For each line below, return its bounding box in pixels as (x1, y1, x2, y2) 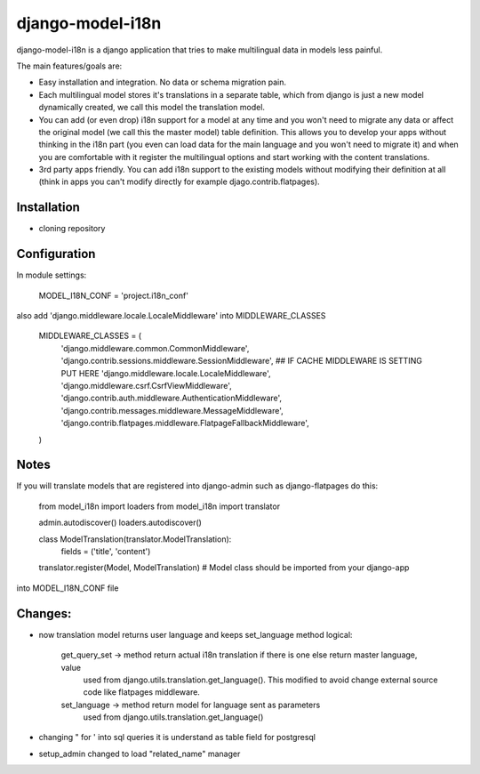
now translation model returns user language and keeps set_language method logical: (38, 629, 353, 640)
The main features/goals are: (16, 60, 123, 71)
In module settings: (16, 270, 87, 280)
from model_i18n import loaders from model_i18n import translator (38, 501, 280, 512)
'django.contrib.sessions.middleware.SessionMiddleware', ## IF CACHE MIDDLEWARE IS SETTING (60, 356, 422, 367)
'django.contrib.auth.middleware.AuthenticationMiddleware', (60, 392, 283, 404)
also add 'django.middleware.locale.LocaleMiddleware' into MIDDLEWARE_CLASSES (16, 310, 326, 321)
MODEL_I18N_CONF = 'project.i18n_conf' (38, 290, 188, 301)
